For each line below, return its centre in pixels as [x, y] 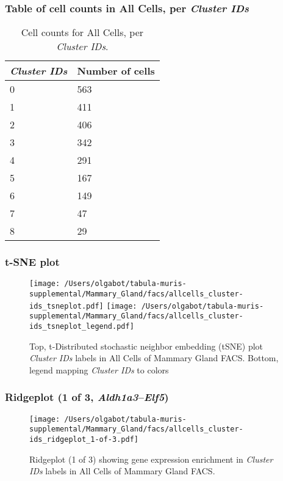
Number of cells [116, 71]
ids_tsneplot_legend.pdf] [82, 327]
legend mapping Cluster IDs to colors [99, 369]
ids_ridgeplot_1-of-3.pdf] [84, 440]
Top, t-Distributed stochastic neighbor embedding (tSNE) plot [146, 346]
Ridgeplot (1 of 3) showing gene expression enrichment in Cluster [151, 459]
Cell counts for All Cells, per [82, 32]
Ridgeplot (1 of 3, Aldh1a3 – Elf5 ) [87, 397]
